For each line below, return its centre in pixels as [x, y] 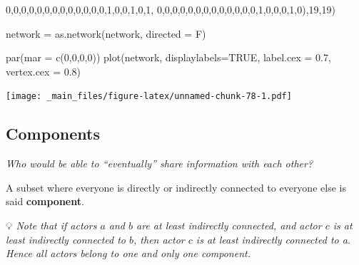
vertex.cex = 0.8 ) [44, 71]
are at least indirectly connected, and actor [229, 225]
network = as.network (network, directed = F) [106, 33]
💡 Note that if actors [51, 225]
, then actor [159, 239]
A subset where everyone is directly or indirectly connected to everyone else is [176, 187]
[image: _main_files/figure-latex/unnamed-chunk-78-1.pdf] [149, 97]
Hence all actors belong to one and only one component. [128, 253]
